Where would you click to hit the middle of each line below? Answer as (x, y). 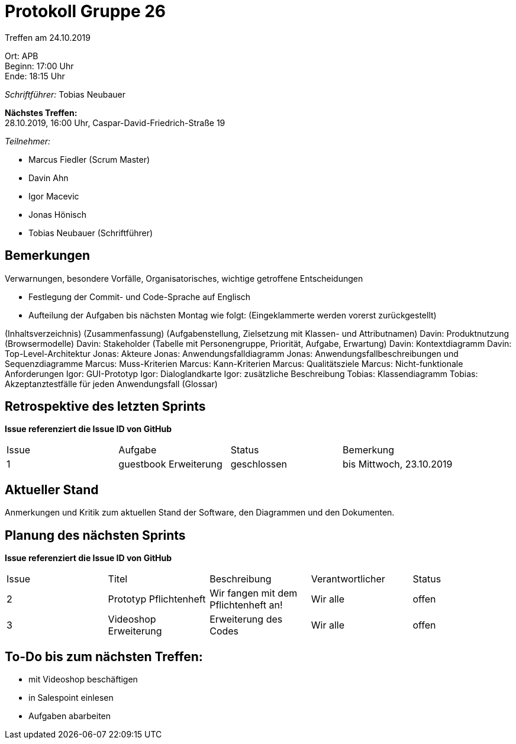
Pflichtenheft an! (246, 605)
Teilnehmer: (28, 141)
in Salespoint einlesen (71, 697)
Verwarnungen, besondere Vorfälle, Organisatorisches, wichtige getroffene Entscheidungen (184, 278)
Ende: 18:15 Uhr (35, 76)
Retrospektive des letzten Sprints (105, 407)
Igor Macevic (54, 196)
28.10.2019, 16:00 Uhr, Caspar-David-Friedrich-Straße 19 (115, 123)
